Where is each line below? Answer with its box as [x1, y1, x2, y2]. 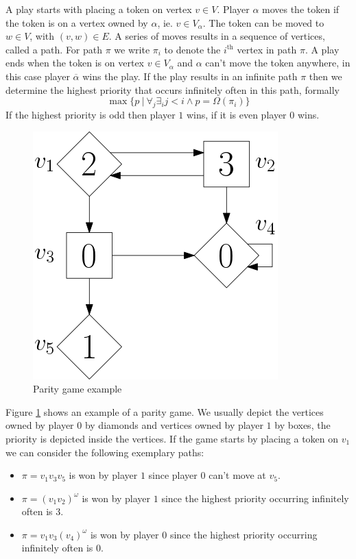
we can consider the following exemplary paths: [5, 445, 204, 459]
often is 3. [21, 504, 64, 519]
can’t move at [209, 468, 266, 482]
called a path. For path [5, 42, 103, 56]
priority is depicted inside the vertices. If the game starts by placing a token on [5, 431, 339, 445]
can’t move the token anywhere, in [205, 55, 351, 70]
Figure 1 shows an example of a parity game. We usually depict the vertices [5, 404, 324, 419]
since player [148, 468, 198, 482]
